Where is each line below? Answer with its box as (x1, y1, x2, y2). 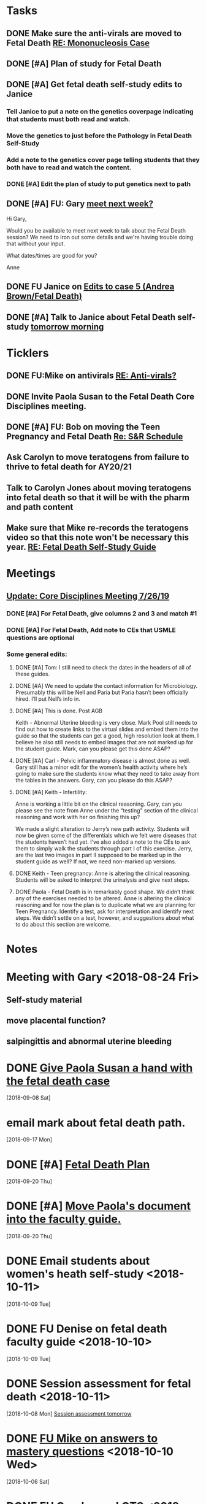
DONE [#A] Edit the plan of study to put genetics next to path (6, 180, 191, 188)
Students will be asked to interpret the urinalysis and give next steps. (15, 876, 190, 884)
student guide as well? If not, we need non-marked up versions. (15, 857, 177, 865)
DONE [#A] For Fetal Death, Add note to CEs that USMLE (6, 625, 176, 634)
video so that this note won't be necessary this (6, 532, 189, 543)
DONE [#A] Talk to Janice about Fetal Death (6, 312, 176, 322)
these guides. (15, 670, 50, 677)
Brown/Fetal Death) (6, 291, 83, 301)
